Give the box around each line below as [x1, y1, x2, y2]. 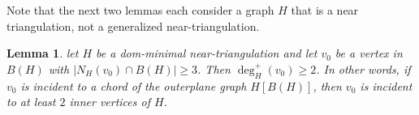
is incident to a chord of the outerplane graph [20, 77, 247, 94]
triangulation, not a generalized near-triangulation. [6, 17, 260, 34]
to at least [6, 93, 56, 110]
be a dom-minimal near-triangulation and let [96, 45, 317, 62]
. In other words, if [316, 60, 411, 77]
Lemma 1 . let [6, 45, 79, 62]
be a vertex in [335, 45, 403, 62]
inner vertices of [69, 93, 150, 110]
